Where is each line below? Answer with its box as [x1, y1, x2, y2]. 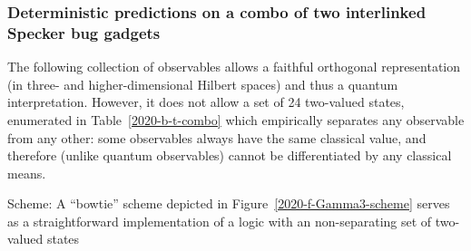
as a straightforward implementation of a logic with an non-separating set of [7, 211, 432, 230]
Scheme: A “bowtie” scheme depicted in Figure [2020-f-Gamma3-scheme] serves [7, 194, 450, 213]
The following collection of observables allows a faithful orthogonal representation [7, 57, 461, 76]
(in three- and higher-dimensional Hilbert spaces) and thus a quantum [7, 74, 398, 93]
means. [7, 163, 46, 182]
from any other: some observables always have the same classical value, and [7, 128, 427, 147]
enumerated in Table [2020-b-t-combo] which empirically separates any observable [7, 110, 465, 129]
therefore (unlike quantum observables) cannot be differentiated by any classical [7, 146, 452, 165]
